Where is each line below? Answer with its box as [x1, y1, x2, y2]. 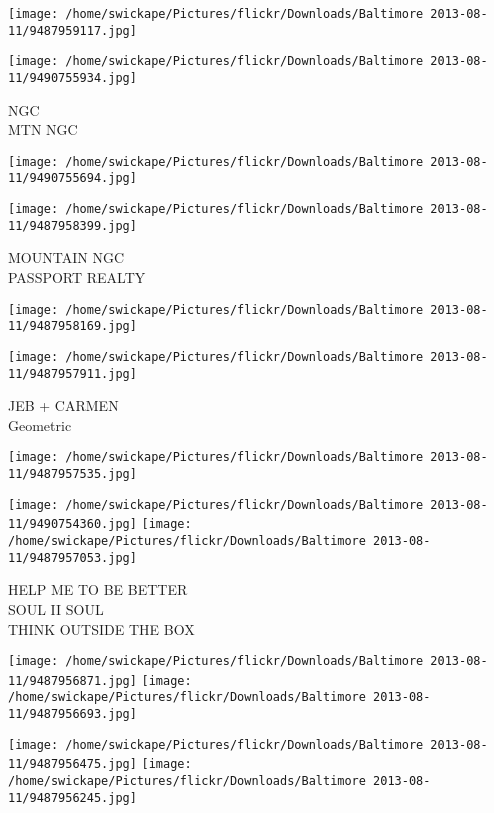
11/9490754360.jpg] [8, 517, 137, 532]
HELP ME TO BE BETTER [8, 579, 188, 600]
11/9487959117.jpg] [8, 23, 137, 38]
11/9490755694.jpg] [8, 171, 137, 186]
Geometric [8, 414, 72, 435]
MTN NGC [8, 119, 78, 140]
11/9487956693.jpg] [8, 707, 137, 722]
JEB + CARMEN [8, 395, 119, 416]
